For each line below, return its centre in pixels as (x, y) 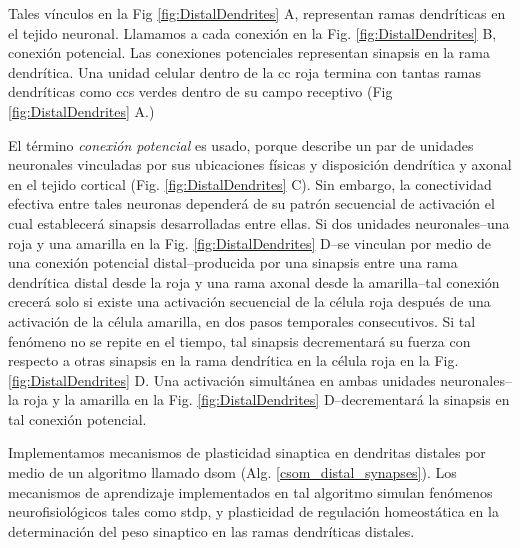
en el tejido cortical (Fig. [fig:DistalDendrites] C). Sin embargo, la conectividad (250, 183)
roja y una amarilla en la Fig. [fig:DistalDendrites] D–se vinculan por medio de (250, 242)
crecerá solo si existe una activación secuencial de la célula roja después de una (249, 301)
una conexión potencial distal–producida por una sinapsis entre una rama (233, 262)
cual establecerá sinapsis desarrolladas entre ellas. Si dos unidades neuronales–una (259, 222)
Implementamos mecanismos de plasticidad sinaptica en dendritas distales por (247, 452)
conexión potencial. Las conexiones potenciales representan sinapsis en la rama (249, 52)
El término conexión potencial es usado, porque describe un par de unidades (241, 144)
